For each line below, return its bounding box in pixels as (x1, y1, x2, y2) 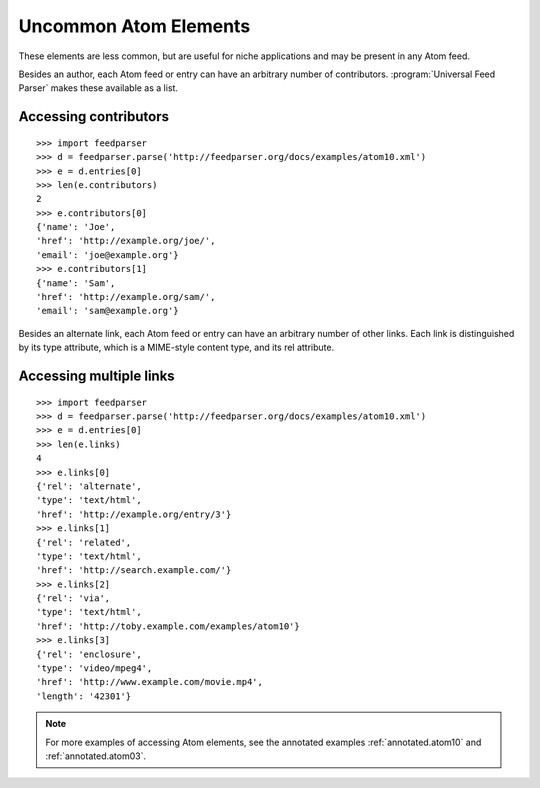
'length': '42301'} (36, 690, 132, 702)
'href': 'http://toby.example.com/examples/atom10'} (36, 620, 300, 632)
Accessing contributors (18, 108, 170, 125)
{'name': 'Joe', (36, 221, 116, 233)
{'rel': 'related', (36, 536, 132, 548)
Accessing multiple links (18, 368, 175, 385)
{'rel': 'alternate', (36, 480, 142, 492)
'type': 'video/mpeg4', (36, 663, 153, 674)
